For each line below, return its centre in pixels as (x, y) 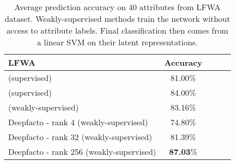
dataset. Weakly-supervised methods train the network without (118, 19)
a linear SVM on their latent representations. (117, 42)
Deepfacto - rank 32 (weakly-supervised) (80, 137)
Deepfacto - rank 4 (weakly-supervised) (78, 122)
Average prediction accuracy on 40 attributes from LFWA (118, 7)
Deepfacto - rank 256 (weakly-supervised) (82, 152)
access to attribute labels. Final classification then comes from (117, 30)
